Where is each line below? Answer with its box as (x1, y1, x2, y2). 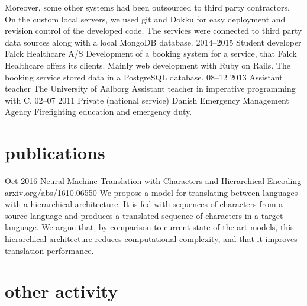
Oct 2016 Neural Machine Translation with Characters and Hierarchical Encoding (5, 175, 302, 187)
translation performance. (5, 244, 94, 256)
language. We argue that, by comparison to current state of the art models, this (5, 221, 294, 233)
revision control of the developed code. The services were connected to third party (5, 24, 302, 37)
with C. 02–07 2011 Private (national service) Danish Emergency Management (5, 94, 289, 106)
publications (5, 140, 105, 165)
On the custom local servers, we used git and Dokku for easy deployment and (5, 12, 286, 25)
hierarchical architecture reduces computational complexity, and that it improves (5, 233, 298, 245)
